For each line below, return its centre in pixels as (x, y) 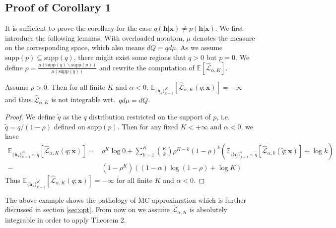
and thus (18, 99)
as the (72, 116)
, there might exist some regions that (130, 57)
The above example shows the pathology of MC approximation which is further (126, 199)
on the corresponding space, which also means (75, 47)
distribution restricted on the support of (150, 116)
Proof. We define (30, 116)
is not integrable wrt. (83, 99)
